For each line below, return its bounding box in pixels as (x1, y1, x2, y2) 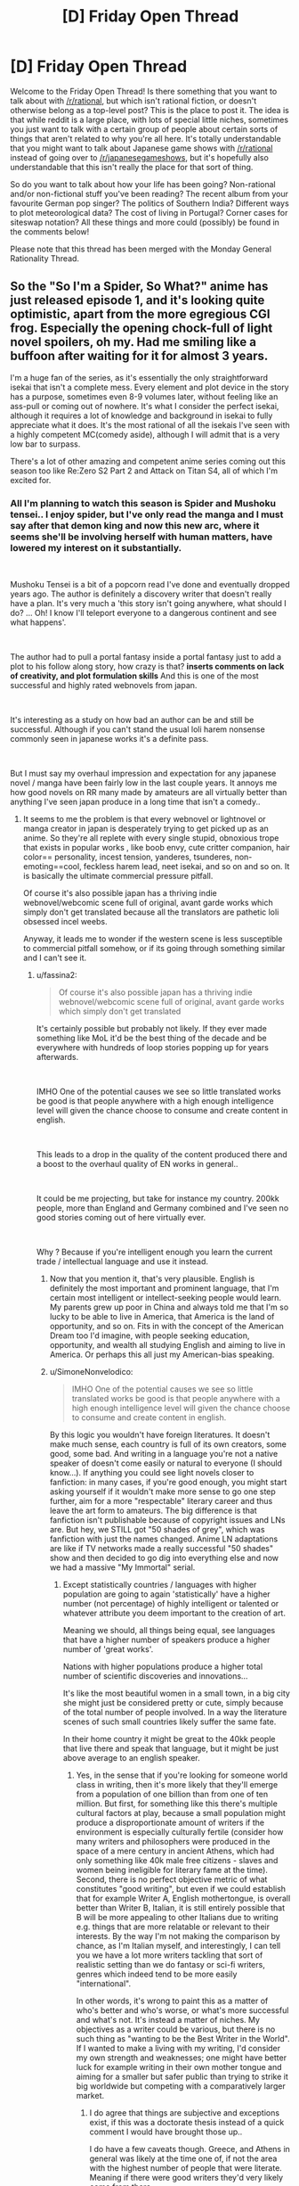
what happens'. (10, 617, 67, 628)
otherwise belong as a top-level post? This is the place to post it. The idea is (10, 104, 290, 115)
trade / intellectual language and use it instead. (36, 1256, 208, 1267)
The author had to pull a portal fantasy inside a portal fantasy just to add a (10, 652, 282, 662)
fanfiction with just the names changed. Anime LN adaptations (49, 1533, 279, 1544)
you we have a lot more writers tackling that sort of (76, 1950, 263, 1960)
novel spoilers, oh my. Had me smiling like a (10, 334, 257, 349)
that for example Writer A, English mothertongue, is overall (76, 1893, 291, 1904)
